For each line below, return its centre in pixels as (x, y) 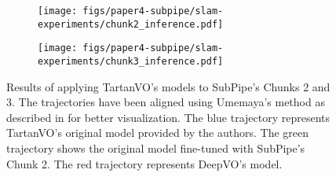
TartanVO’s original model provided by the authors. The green (157, 133)
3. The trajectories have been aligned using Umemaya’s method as (166, 102)
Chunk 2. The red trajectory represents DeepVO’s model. (144, 163)
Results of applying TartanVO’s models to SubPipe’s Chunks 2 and (168, 86)
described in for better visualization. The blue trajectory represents (168, 117)
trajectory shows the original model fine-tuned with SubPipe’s (156, 148)
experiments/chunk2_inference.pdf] (131, 24)
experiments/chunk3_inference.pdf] (131, 61)
